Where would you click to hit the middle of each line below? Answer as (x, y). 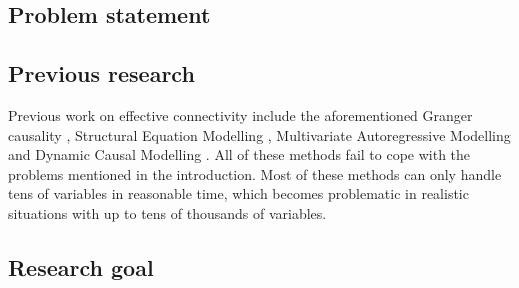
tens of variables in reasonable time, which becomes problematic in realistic (238, 193)
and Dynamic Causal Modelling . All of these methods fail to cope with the (239, 154)
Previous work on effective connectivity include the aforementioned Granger (240, 114)
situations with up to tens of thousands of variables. (167, 212)
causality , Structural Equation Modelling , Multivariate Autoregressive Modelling (259, 134)
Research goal (81, 266)
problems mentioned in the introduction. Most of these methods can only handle (255, 173)
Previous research (101, 73)
